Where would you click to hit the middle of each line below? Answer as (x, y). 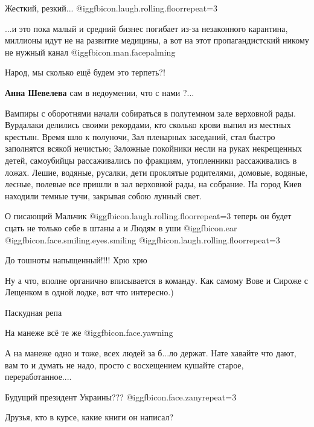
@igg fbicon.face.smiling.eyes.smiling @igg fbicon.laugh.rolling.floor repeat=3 (143, 239)
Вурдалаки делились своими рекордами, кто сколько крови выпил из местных (148, 125)
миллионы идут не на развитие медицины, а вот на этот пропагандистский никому (157, 40)
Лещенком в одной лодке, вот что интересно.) (89, 292)
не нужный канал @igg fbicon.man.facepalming (90, 52)
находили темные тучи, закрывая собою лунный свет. (104, 195)
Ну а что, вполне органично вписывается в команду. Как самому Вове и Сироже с (157, 280)
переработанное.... (38, 377)
